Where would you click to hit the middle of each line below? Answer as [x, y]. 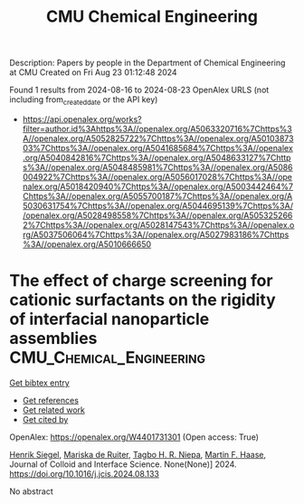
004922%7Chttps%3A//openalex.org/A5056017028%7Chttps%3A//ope [157, 176]
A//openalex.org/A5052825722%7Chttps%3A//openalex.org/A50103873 [158, 138]
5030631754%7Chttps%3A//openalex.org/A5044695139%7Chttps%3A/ [158, 205]
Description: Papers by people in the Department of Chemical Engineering [147, 63]
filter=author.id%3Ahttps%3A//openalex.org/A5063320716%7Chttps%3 [157, 128]
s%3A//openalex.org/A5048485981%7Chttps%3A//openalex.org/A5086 [157, 167]
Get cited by [45, 419]
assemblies [53, 339]
